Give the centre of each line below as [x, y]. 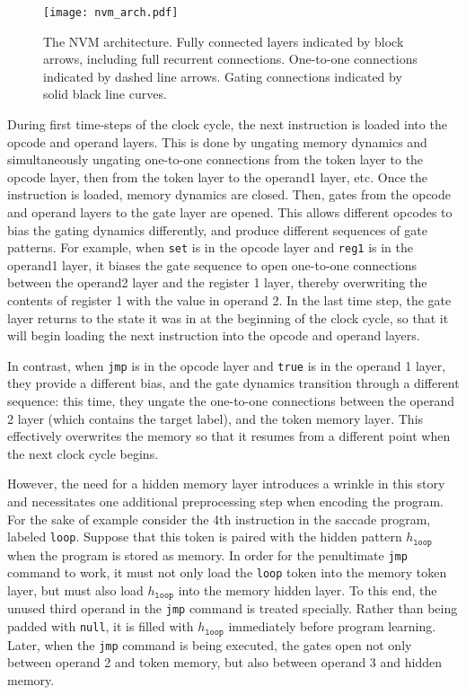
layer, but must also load [75, 589]
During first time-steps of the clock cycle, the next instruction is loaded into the [227, 124]
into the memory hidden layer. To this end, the [308, 589]
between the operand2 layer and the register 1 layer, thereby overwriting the [217, 282]
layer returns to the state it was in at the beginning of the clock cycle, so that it [228, 317]
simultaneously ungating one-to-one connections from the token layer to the [215, 159]
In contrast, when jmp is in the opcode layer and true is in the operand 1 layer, [227, 365]
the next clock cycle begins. [83, 453]
